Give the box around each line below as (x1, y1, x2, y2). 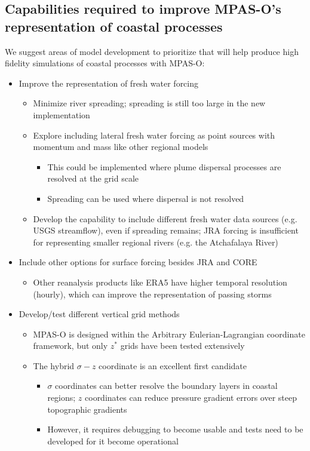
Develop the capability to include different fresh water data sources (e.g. (33, 212, 297, 225)
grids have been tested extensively (120, 339, 245, 352)
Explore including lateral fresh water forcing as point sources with (33, 128, 275, 141)
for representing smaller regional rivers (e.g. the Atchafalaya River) (33, 235, 278, 248)
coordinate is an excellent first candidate (99, 359, 247, 372)
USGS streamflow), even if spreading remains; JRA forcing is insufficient (33, 224, 299, 237)
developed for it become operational (47, 434, 179, 447)
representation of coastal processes (5, 17, 223, 35)
